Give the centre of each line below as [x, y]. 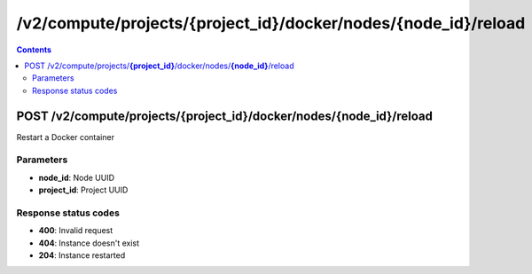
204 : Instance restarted [82, 255]
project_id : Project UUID [83, 190]
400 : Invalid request [76, 231]
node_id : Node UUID [77, 177]
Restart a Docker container [66, 137]
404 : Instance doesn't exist [89, 243]
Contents [34, 50]
